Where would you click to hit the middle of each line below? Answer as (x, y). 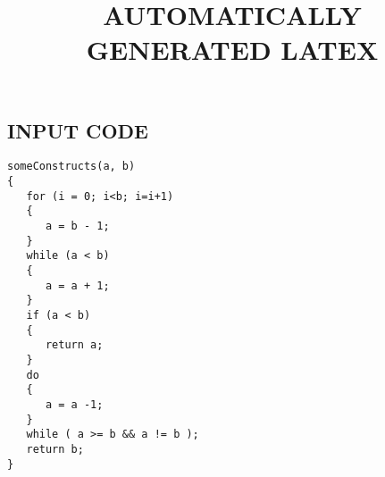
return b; (55, 449)
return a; (74, 345)
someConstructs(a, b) (71, 167)
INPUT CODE (78, 130)
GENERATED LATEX (232, 50)
